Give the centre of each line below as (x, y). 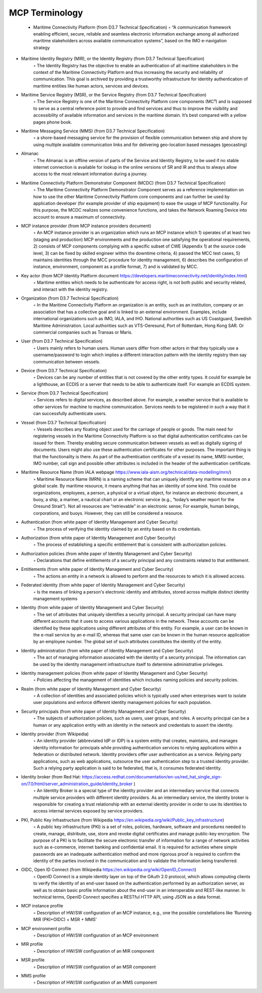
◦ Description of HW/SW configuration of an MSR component (95, 967)
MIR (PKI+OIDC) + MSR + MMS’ (65, 920)
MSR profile (33, 960)
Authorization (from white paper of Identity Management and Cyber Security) (98, 538)
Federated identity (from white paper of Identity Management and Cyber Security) (103, 585)
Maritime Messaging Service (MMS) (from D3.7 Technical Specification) (93, 131)
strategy (42, 47)
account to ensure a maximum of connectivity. (80, 217)
